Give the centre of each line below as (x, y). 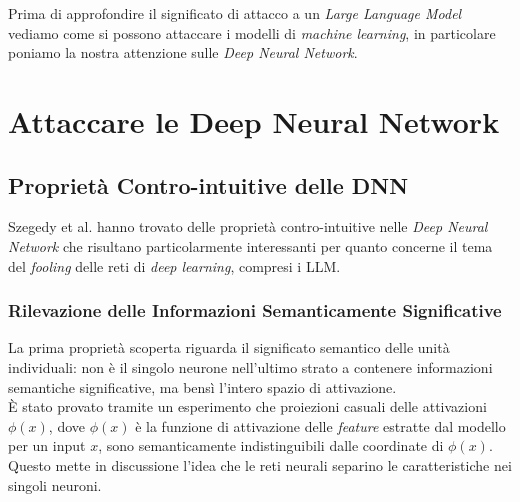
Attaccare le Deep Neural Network (254, 120)
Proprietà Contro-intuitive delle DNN (208, 184)
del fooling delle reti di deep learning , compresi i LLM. (174, 265)
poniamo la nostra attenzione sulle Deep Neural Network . (183, 52)
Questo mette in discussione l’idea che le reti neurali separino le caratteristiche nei (260, 464)
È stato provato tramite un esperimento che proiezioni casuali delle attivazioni (247, 406)
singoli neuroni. (55, 484)
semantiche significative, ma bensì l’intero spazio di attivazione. (202, 386)
